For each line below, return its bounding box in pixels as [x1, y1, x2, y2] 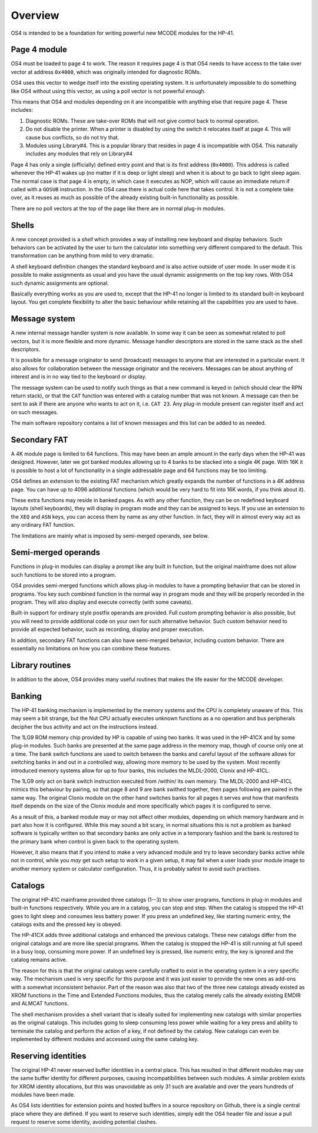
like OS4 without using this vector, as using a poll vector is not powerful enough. [11, 87, 206, 94]
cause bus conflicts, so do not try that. [25, 134, 120, 141]
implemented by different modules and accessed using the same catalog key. [11, 1036, 199, 1042]
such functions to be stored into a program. [11, 571, 117, 578]
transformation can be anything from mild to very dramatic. [11, 252, 154, 259]
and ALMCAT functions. [11, 1000, 69, 1007]
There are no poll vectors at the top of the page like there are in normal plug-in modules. [11, 205, 226, 212]
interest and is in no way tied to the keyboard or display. [11, 373, 147, 380]
